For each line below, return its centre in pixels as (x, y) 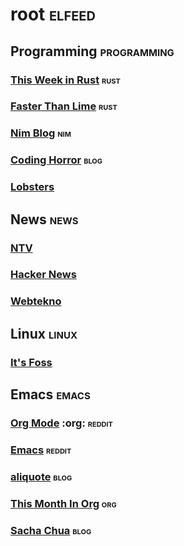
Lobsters (32, 187)
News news (44, 219)
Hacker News (43, 275)
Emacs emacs (50, 394)
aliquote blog (41, 476)
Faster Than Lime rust (64, 106)
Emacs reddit (41, 450)
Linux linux (44, 333)
